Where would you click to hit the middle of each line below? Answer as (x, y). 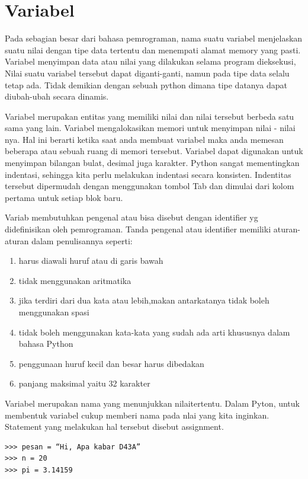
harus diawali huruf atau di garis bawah (91, 261)
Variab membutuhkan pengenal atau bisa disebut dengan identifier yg (131, 217)
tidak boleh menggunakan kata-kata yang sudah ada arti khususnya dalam (154, 332)
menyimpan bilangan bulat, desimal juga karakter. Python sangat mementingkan (152, 163)
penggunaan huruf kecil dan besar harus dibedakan (111, 363)
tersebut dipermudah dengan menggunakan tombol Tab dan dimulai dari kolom (150, 186)
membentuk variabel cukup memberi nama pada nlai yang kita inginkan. (137, 415)
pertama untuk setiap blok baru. (64, 197)
